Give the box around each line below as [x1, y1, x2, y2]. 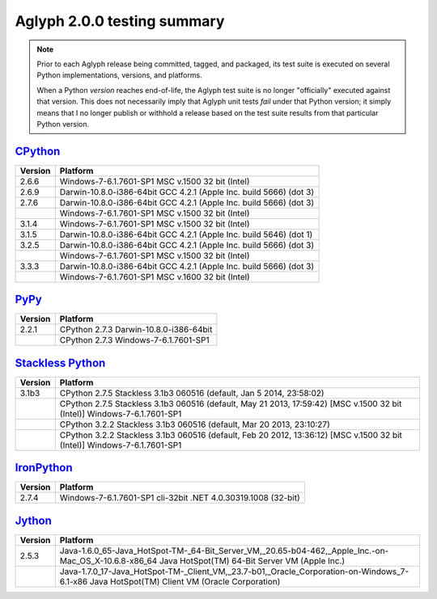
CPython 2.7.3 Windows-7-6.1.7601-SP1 [59, 335, 210, 346]
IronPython [15, 461, 73, 475]
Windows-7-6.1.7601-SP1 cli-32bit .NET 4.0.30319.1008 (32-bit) [59, 492, 300, 504]
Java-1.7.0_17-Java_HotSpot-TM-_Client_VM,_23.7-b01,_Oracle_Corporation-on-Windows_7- [59, 566, 409, 577]
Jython [15, 513, 53, 527]
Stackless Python [15, 356, 106, 369]
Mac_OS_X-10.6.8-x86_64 [59, 555, 158, 566]
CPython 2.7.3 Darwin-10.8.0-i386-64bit [59, 324, 213, 335]
